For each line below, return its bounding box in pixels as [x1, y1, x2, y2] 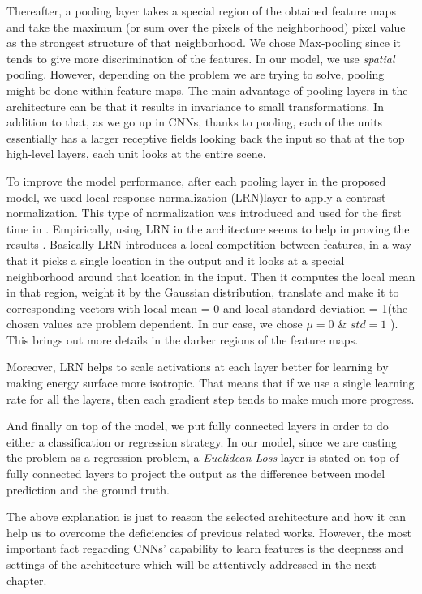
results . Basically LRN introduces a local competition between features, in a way [6, 236, 411, 253]
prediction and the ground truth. [6, 481, 170, 498]
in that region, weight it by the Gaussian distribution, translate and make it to [6, 284, 399, 301]
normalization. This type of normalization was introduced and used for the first [6, 204, 402, 221]
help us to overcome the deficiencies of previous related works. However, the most [6, 523, 412, 541]
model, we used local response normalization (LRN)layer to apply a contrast [6, 188, 386, 205]
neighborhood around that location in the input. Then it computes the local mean [6, 267, 416, 284]
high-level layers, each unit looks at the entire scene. [6, 145, 266, 162]
